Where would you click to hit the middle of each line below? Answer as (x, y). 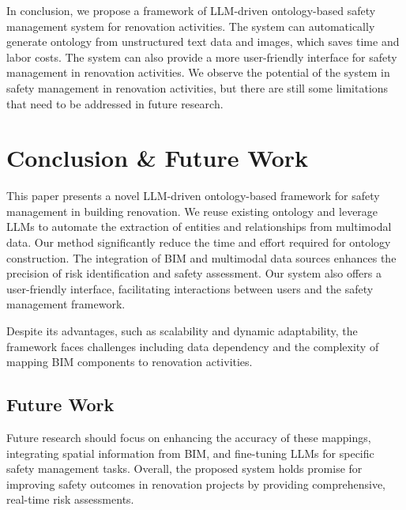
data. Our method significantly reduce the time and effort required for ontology (199, 242)
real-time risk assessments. (70, 499)
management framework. (66, 304)
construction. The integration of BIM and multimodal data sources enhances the (201, 257)
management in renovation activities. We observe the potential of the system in (198, 72)
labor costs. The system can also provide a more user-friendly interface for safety (202, 57)
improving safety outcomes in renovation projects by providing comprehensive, (196, 484)
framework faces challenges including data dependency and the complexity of (193, 346)
